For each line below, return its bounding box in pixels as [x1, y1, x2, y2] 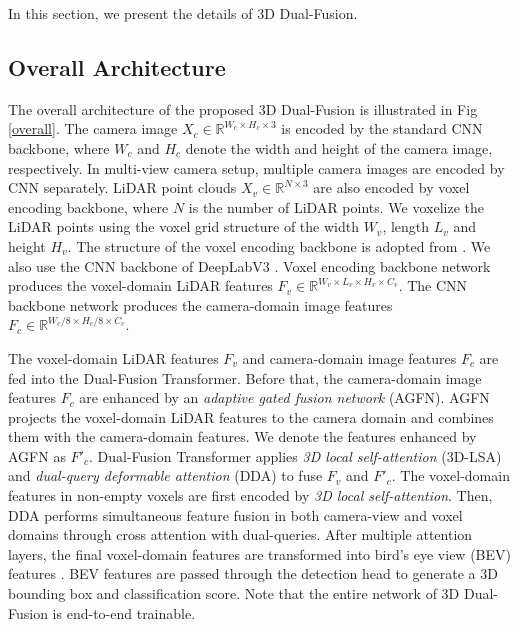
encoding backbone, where [8, 196, 169, 217]
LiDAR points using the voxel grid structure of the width [8, 216, 359, 237]
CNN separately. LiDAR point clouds [8, 177, 237, 198]
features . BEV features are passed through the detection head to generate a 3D [8, 563, 498, 584]
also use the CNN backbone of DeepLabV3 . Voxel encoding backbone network [8, 255, 491, 276]
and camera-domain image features [242, 347, 457, 368]
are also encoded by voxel [313, 177, 470, 198]
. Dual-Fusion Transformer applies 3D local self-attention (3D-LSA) [89, 445, 502, 466]
